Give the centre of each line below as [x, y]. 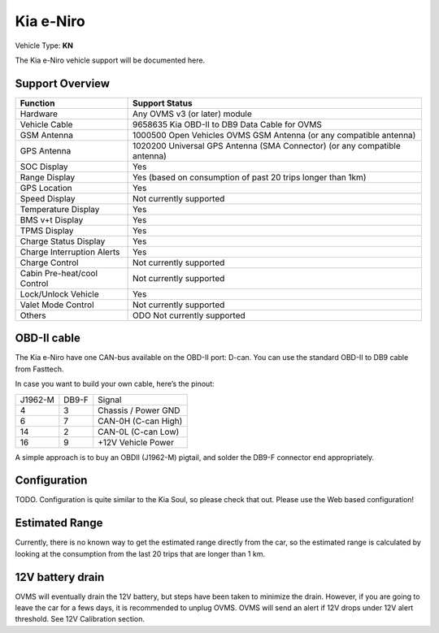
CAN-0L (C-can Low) [139, 431]
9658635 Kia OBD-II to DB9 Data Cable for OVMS [227, 124]
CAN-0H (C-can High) [140, 421]
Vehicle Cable [46, 124]
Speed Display [48, 198]
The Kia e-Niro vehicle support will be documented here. [110, 60]
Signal [110, 400]
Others [33, 315]
